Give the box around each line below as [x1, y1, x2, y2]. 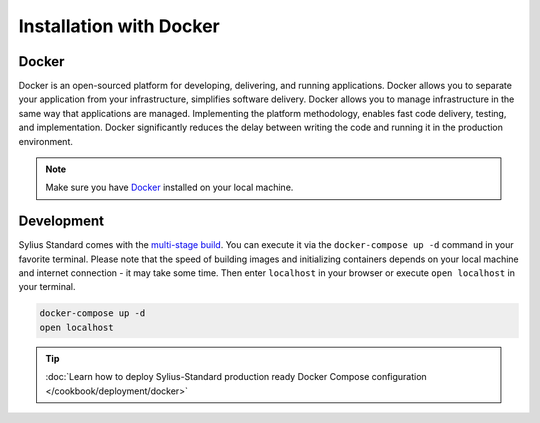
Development [18, 213, 105, 230]
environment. [18, 135, 74, 147]
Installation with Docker [18, 15, 220, 37]
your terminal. [18, 281, 76, 293]
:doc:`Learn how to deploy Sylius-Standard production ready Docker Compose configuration [45, 371, 427, 383]
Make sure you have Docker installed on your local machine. [45, 181, 294, 194]
